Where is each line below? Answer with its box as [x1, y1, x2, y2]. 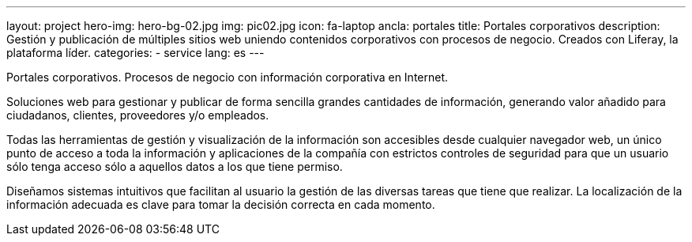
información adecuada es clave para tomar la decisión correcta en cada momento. [6, 198, 435, 211]
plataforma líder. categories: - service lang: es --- [6, 46, 265, 59]
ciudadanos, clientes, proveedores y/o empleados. [6, 108, 269, 122]
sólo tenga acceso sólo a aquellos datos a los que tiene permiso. [6, 160, 343, 173]
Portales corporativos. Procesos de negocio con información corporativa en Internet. [6, 70, 449, 84]
